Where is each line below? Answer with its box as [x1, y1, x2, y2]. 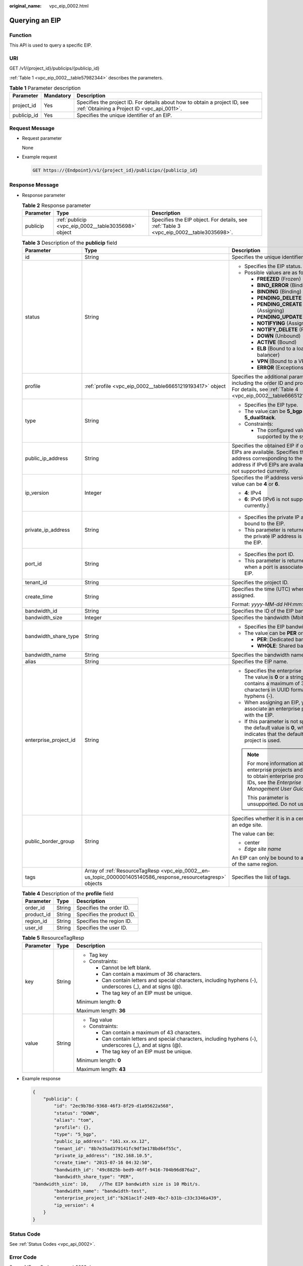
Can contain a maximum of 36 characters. [102, 970, 201, 977]
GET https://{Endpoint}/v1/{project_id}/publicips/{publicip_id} [32, 167, 198, 173]
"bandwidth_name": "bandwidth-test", [54, 1188, 147, 1194]
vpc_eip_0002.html [49, 3, 89, 9]
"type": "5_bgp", [54, 1131, 97, 1137]
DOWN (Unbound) [257, 332, 301, 339]
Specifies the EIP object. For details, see [151, 216, 247, 223]
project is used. [244, 737, 281, 744]
